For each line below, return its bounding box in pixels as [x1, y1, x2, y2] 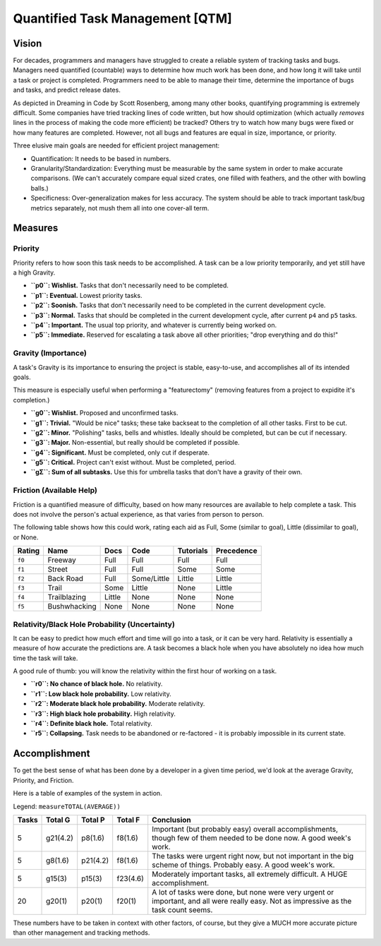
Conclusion [152, 815, 191, 825]
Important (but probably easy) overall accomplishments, [152, 824, 339, 834]
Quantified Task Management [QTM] [13, 11, 232, 26]
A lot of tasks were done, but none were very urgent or [152, 887, 334, 897]
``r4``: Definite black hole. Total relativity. [30, 719, 153, 728]
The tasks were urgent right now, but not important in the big [152, 851, 354, 861]
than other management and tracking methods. [13, 928, 150, 937]
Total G [46, 815, 71, 825]
